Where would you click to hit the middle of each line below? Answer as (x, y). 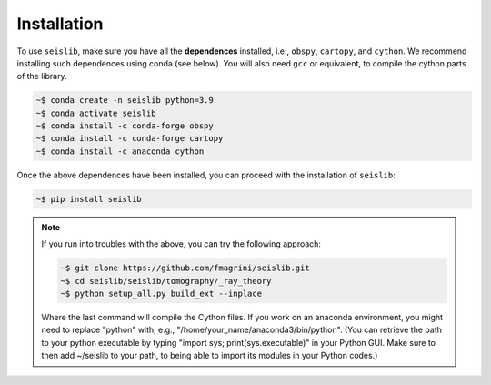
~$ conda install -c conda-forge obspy (125, 126)
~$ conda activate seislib (96, 113)
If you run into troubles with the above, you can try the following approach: (181, 244)
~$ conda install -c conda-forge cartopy (130, 138)
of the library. (42, 76)
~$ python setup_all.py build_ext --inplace (161, 293)
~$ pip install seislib (89, 199)
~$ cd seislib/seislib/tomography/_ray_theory (166, 281)
